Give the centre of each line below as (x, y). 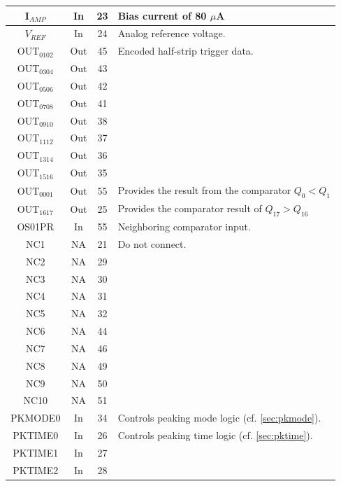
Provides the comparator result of (190, 208)
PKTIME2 (36, 470)
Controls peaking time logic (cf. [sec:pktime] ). (215, 435)
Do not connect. (152, 243)
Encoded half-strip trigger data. (186, 51)
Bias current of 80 (162, 15)
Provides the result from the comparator (204, 189)
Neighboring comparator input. (184, 227)
